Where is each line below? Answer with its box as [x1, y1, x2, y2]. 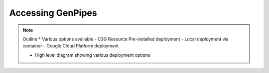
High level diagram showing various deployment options [35, 52, 150, 58]
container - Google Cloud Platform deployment [22, 43, 119, 49]
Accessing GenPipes [9, 7, 97, 18]
